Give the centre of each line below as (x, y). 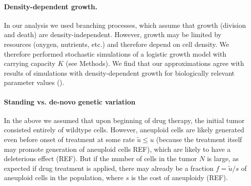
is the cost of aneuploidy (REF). (179, 177)
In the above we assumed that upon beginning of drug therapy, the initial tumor (124, 120)
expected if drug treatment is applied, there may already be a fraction (109, 168)
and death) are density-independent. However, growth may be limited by (113, 34)
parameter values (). (34, 82)
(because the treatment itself (199, 139)
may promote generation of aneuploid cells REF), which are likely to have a (117, 149)
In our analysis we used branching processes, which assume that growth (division (125, 25)
